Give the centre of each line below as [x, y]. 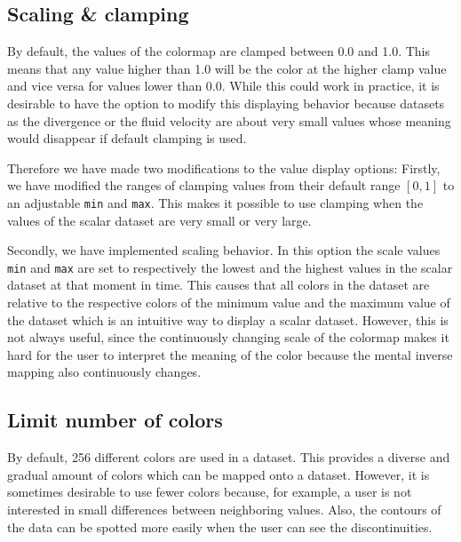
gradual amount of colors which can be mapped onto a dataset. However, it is [219, 474]
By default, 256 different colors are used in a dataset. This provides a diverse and [229, 457]
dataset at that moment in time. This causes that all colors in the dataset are [219, 285]
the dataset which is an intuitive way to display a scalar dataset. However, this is [228, 319]
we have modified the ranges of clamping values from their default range [204, 185]
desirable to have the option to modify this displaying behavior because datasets [226, 103]
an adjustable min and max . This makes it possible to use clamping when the [215, 202]
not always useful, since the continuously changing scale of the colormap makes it [228, 337]
